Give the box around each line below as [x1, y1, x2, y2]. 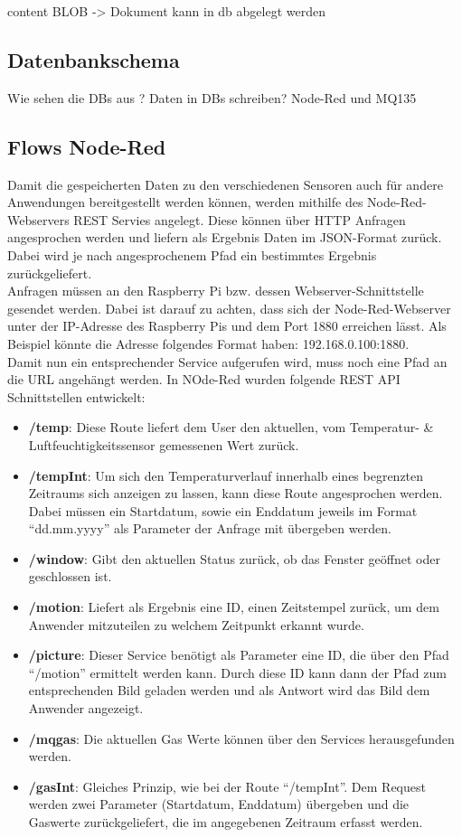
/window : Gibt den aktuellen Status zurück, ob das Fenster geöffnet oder [28, 549, 440, 568]
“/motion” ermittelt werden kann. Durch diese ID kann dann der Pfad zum [28, 663, 447, 682]
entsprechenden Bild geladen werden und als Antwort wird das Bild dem [28, 681, 430, 700]
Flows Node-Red [7, 132, 166, 160]
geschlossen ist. [28, 567, 112, 586]
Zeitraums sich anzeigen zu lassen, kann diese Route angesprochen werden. [28, 484, 443, 503]
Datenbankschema [7, 45, 180, 73]
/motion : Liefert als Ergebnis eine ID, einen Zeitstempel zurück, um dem [28, 597, 439, 616]
